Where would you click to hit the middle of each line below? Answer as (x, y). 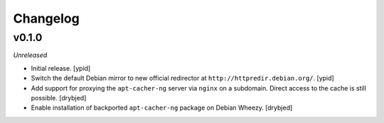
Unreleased (30, 55)
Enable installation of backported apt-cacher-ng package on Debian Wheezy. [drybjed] (162, 108)
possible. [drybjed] (59, 98)
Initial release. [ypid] (61, 68)
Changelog (46, 18)
